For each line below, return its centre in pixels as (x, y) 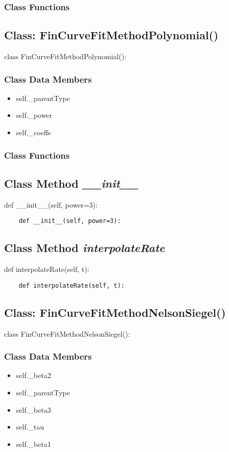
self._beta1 (33, 444)
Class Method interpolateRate (84, 248)
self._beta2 (33, 375)
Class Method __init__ (71, 183)
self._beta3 (33, 409)
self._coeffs (33, 132)
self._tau (30, 427)
